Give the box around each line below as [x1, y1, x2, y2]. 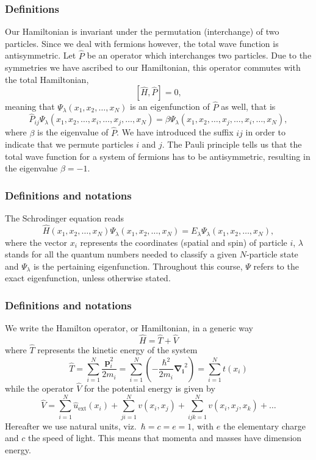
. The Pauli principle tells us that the [162, 138, 302, 151]
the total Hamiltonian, [5, 73, 89, 85]
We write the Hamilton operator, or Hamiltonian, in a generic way [5, 322, 253, 334]
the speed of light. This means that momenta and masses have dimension [27, 431, 302, 444]
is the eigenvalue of [37, 126, 109, 138]
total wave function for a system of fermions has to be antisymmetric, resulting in [5, 149, 311, 162]
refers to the [253, 259, 299, 272]
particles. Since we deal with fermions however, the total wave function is [5, 37, 279, 49]
